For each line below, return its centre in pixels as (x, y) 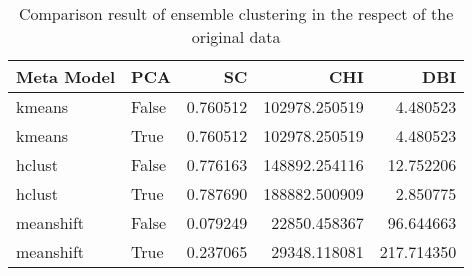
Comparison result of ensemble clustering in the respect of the (236, 13)
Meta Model (66, 76)
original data (236, 36)
